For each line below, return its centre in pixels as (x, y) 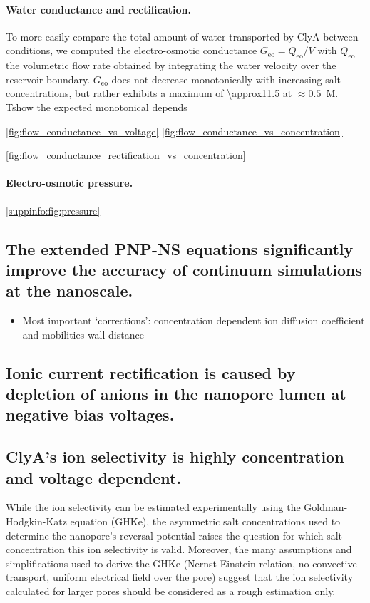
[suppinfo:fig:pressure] (53, 210)
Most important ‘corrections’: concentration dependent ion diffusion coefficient (194, 320)
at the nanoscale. (70, 290)
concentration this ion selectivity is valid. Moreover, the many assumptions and (179, 549)
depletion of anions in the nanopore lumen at (176, 394)
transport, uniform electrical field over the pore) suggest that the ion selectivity (180, 577)
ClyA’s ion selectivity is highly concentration (175, 457)
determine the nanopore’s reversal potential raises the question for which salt (174, 535)
